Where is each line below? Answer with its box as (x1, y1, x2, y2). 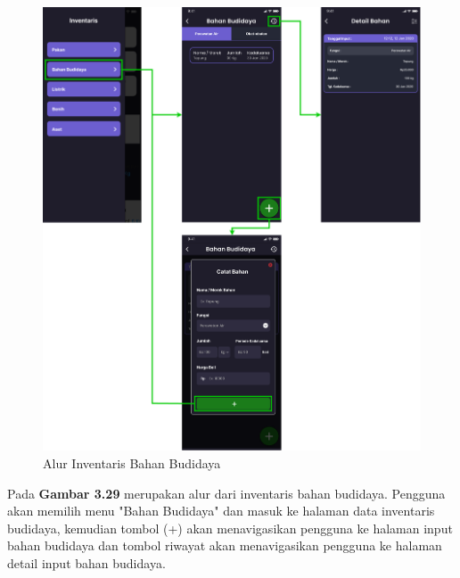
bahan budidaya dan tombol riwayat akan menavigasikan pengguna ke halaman (7, 536, 442, 555)
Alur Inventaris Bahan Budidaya (43, 453, 221, 472)
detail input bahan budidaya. (7, 553, 166, 572)
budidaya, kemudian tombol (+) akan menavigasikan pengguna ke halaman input (7, 518, 453, 537)
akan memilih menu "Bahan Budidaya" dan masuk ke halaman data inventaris (7, 501, 435, 520)
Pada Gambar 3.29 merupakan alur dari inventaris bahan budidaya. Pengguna (7, 483, 446, 502)
